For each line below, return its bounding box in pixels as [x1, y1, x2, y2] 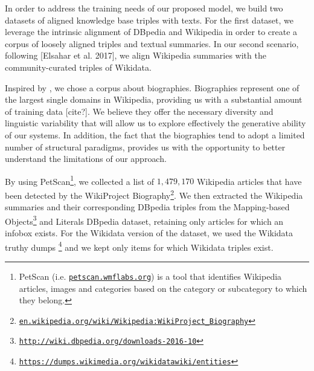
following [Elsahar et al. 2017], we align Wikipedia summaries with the [5, 49, 266, 62]
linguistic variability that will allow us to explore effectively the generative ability [5, 117, 306, 129]
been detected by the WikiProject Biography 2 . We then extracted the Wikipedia [5, 187, 303, 201]
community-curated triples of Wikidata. [5, 60, 152, 73]
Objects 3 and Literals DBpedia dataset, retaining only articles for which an [5, 213, 284, 227]
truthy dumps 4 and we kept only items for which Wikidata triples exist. [5, 239, 274, 253]
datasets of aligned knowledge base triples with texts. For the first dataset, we [5, 13, 293, 26]
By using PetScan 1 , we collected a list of [5, 173, 155, 187]
